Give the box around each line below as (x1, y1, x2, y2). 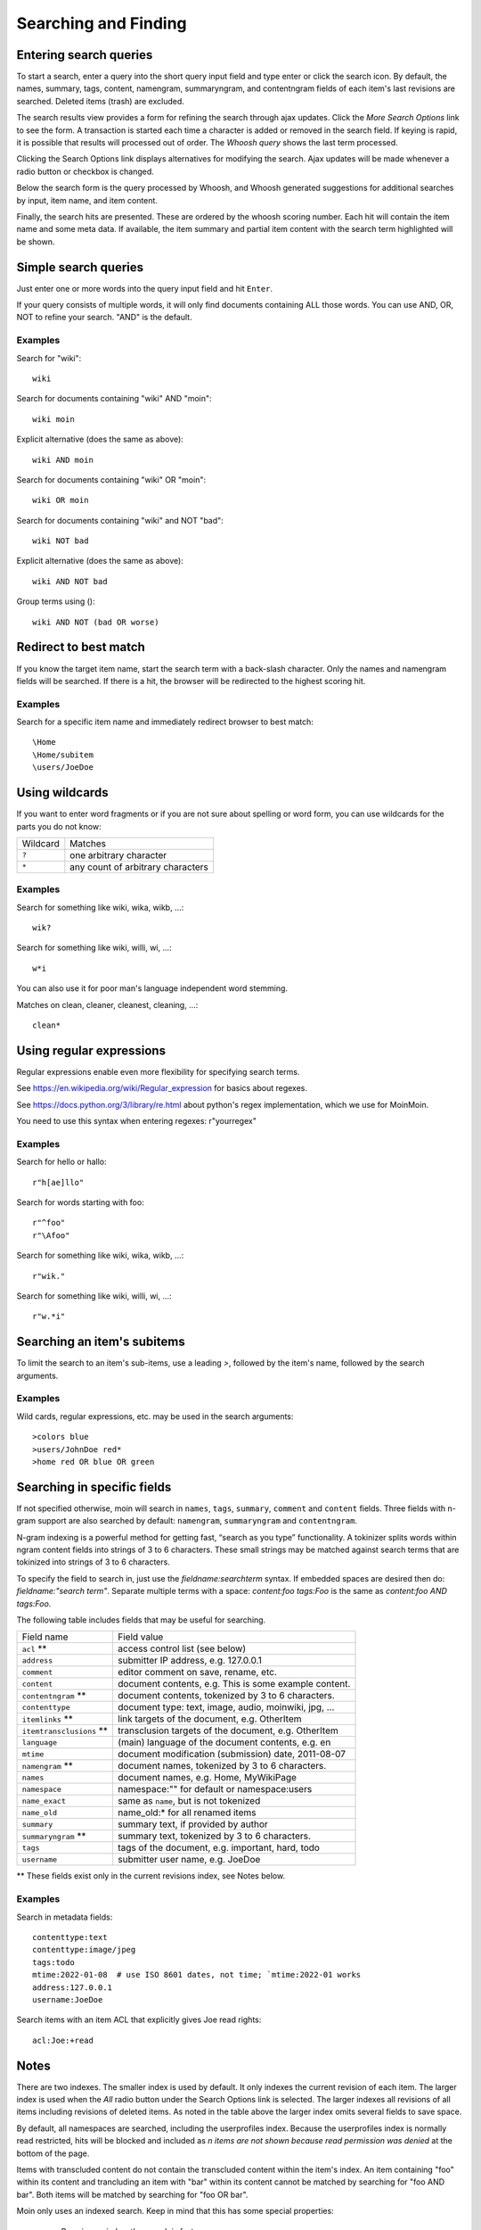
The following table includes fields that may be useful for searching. (16, 1615, 266, 1625)
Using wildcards (16, 785, 109, 800)
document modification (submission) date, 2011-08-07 (117, 1748, 346, 1761)
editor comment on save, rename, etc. (117, 1666, 278, 1679)
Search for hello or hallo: (16, 1156, 107, 1168)
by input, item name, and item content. (16, 194, 158, 205)
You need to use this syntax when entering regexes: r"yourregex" (16, 1116, 257, 1127)
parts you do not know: (16, 821, 102, 831)
